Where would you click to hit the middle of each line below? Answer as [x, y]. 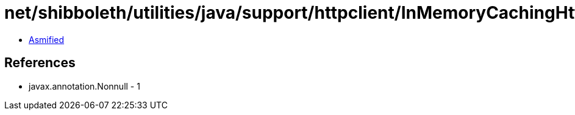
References [40, 63]
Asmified [47, 39]
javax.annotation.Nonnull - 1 [84, 86]
